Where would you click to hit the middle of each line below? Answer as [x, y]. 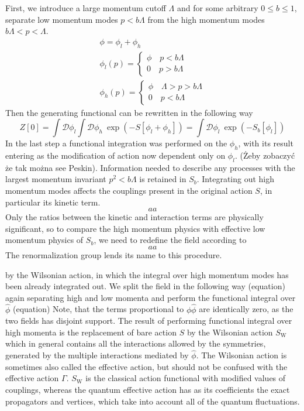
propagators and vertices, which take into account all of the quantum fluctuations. [153, 401]
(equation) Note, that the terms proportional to [99, 309]
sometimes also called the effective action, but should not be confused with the [146, 366]
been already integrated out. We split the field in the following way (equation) [145, 286]
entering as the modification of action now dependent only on [115, 155]
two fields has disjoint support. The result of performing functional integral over [149, 321]
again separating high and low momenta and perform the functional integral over [151, 297]
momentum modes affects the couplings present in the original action [129, 191]
